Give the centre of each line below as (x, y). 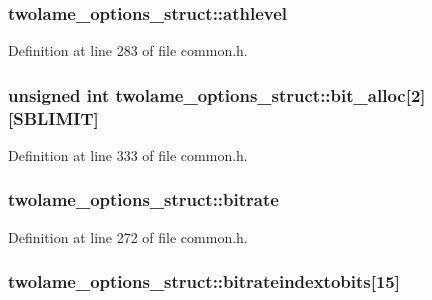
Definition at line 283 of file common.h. (128, 50)
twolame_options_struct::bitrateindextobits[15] (204, 281)
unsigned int (59, 94)
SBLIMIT (53, 117)
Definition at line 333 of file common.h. (128, 154)
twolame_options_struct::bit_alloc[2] (270, 94)
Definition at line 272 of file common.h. (128, 236)
